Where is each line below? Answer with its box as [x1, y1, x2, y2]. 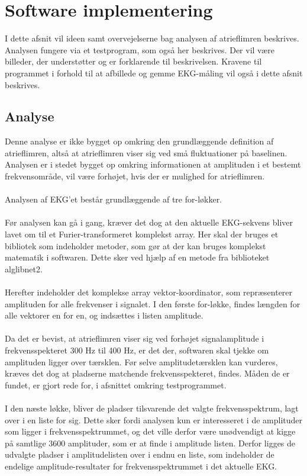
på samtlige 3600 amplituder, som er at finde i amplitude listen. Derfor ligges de [5, 436, 296, 449]
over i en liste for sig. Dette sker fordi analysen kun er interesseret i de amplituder [5, 413, 302, 426]
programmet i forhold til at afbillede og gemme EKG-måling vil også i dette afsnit [5, 66, 303, 79]
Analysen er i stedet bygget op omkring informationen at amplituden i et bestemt [5, 158, 301, 171]
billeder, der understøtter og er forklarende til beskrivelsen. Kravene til [5, 55, 262, 67]
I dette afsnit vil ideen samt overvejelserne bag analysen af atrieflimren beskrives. [5, 32, 299, 44]
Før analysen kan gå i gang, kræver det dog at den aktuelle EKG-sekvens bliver [5, 216, 293, 229]
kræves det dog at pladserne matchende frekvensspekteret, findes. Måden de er [5, 367, 290, 379]
